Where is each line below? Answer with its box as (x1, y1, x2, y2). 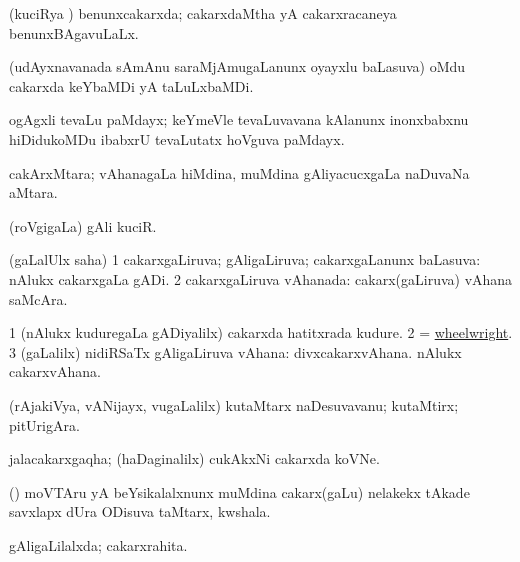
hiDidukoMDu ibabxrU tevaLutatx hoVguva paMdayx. (9, 128, 345, 149)
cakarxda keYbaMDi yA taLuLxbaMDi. (9, 75, 254, 96)
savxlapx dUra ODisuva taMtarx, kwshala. (9, 501, 271, 522)
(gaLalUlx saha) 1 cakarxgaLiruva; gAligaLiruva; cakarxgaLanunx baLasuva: (9, 249, 481, 270)
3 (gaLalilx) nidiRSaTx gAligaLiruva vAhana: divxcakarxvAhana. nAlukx (9, 341, 462, 362)
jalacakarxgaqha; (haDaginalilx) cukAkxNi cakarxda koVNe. (9, 448, 380, 469)
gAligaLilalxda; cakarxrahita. (9, 534, 188, 555)
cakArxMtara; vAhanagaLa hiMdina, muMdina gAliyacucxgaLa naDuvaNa (9, 162, 470, 183)
